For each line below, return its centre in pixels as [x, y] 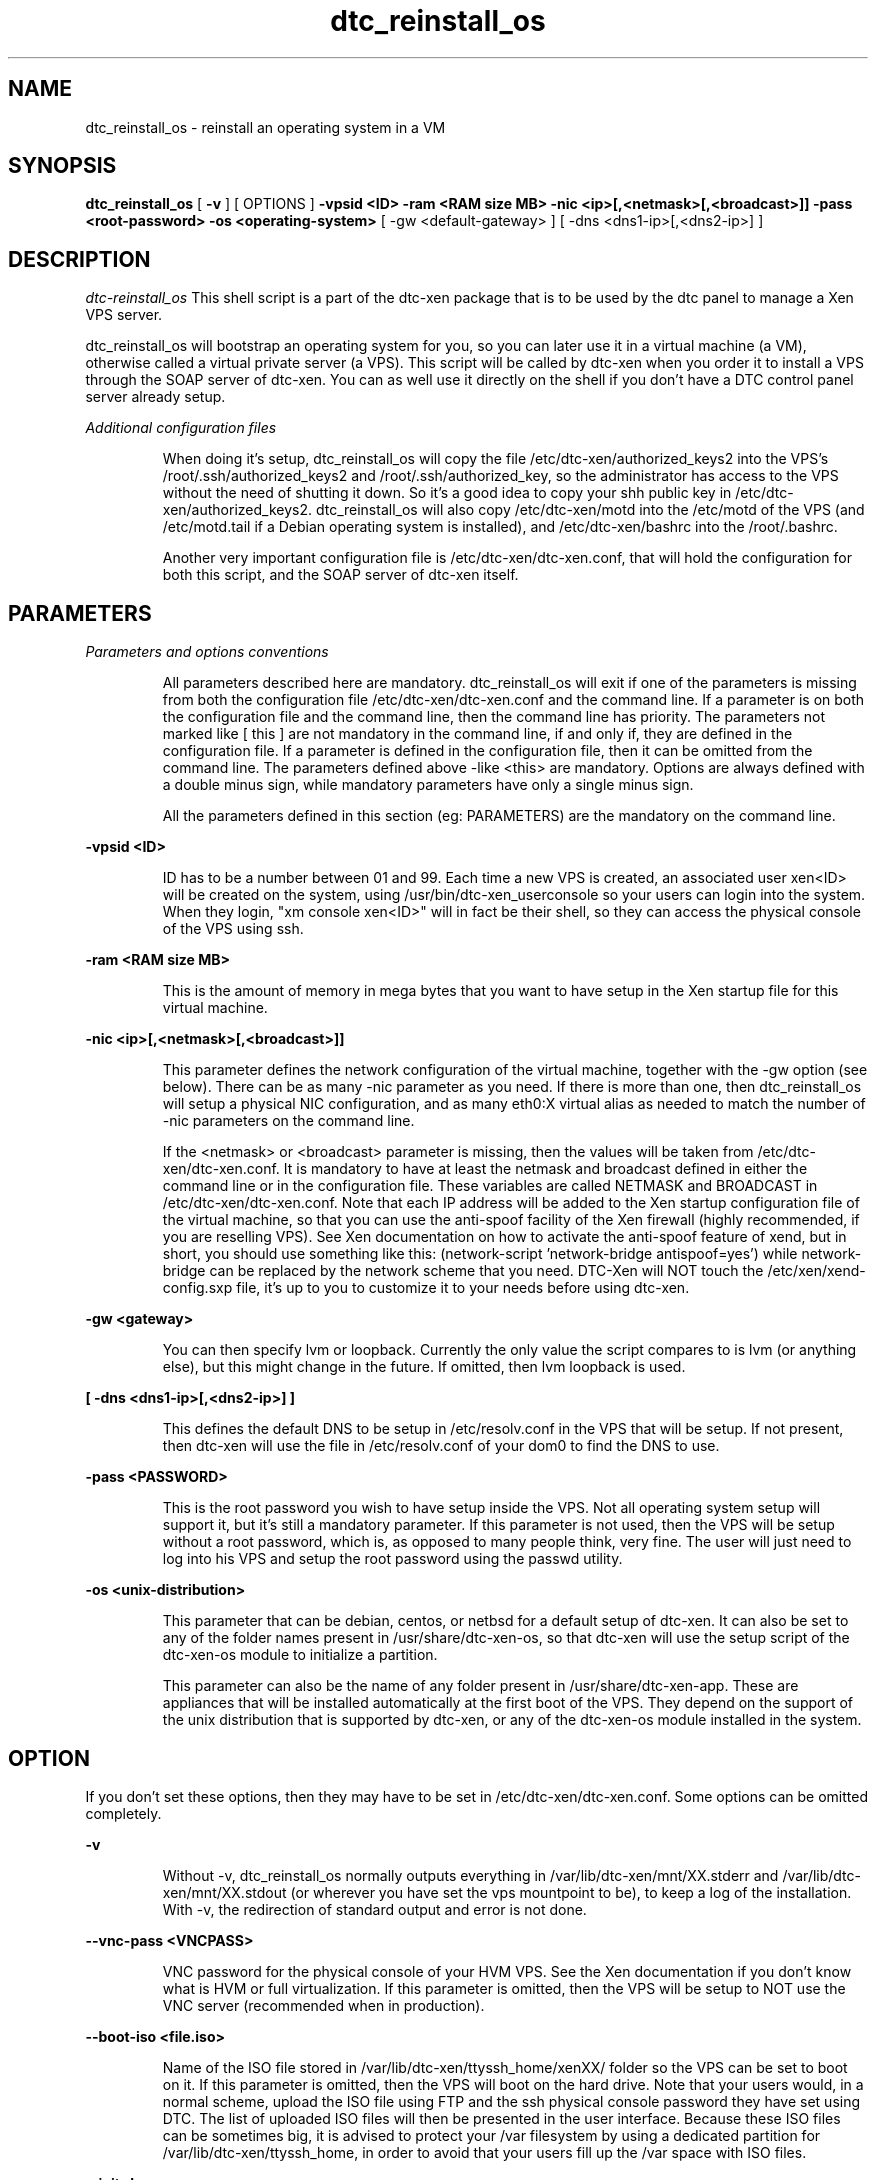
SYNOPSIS [62, 166]
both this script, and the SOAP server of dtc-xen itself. [340, 575]
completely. [123, 1813]
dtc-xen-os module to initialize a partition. [300, 1655]
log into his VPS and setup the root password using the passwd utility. [392, 1559]
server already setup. [155, 397]
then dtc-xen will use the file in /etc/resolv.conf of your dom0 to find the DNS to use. [441, 1446]
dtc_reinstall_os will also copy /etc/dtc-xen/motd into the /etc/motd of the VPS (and [590, 510]
